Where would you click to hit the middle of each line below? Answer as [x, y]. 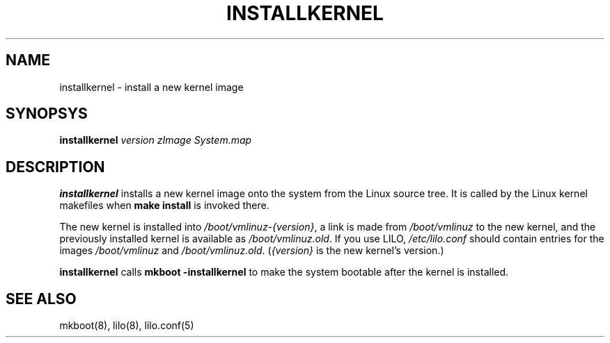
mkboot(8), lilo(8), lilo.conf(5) [127, 326]
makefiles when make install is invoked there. [164, 206]
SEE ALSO [41, 299]
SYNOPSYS [47, 114]
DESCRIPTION [55, 167]
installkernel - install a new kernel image [151, 87]
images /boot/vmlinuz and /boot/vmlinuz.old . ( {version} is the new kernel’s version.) [252, 251]
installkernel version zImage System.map [156, 140]
